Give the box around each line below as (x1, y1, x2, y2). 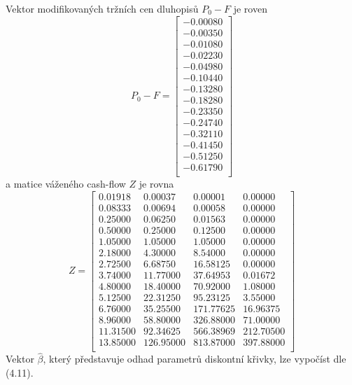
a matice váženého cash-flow (6, 176, 126, 191)
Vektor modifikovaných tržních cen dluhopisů (6, 1, 199, 15)
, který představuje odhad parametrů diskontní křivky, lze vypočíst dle (43, 351, 346, 366)
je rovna (139, 176, 174, 191)
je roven (233, 1, 267, 15)
